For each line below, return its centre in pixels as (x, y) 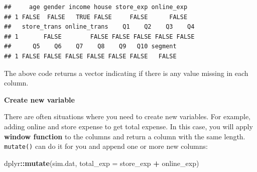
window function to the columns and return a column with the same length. (125, 136)
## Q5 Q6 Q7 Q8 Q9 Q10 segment (90, 47)
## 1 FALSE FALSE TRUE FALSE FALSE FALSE (96, 17)
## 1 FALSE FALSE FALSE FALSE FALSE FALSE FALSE (90, 56)
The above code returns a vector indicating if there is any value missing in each (126, 73)
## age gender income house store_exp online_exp (96, 7)
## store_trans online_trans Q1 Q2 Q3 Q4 (99, 27)
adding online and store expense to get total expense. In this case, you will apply (128, 126)
